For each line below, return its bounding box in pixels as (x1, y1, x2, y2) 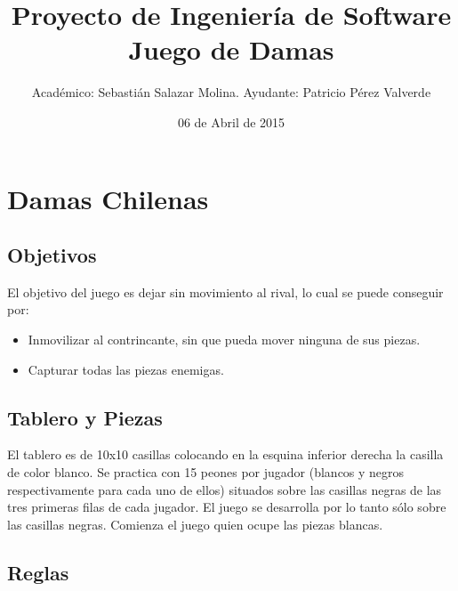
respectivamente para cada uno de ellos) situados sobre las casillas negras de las (7, 480, 442, 498)
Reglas (7, 558, 69, 586)
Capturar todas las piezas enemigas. (28, 360, 224, 378)
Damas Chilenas (7, 180, 209, 216)
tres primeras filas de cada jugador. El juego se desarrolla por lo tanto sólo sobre (7, 498, 446, 516)
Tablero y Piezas (7, 403, 163, 431)
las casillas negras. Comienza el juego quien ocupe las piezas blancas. (7, 514, 383, 533)
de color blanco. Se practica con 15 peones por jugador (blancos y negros (7, 463, 405, 482)
